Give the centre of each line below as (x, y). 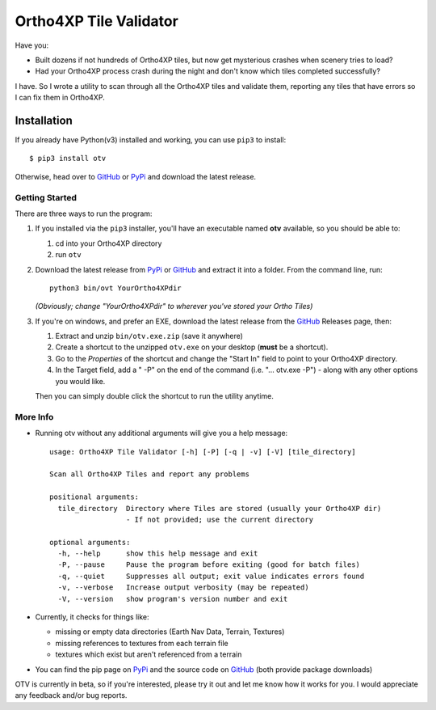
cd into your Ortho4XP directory (109, 243)
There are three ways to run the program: (84, 213)
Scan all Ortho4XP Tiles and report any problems (150, 474)
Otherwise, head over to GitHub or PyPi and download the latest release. (136, 176)
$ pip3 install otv (68, 158)
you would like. (80, 381)
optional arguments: (90, 542)
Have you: (32, 45)
